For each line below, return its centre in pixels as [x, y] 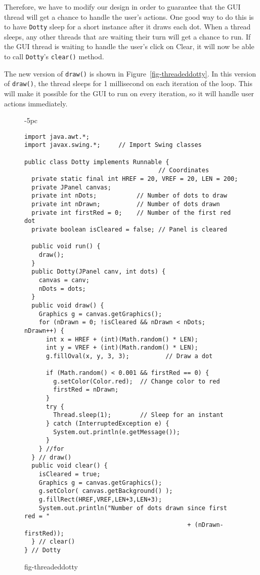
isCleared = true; [70, 474]
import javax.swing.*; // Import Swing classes [113, 145]
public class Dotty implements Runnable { [97, 162]
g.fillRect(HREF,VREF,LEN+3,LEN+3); [100, 500]
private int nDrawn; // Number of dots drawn [126, 204]
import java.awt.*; [57, 137]
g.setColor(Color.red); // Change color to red [137, 381]
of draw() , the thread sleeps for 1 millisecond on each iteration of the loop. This [128, 83]
